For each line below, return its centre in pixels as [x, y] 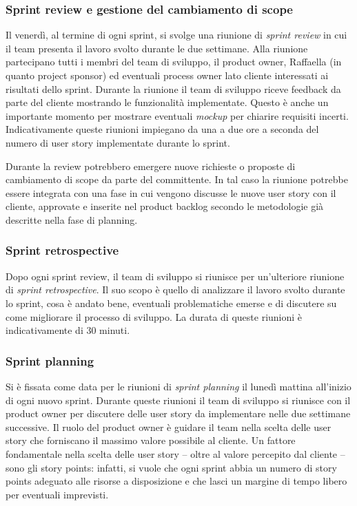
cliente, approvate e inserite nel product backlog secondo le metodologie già [165, 206]
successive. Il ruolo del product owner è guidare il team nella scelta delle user [169, 426]
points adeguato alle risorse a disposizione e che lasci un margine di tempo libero [176, 481]
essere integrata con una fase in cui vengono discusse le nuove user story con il [171, 192]
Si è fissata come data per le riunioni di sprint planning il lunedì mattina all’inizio [178, 386]
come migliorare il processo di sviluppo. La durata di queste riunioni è [154, 316]
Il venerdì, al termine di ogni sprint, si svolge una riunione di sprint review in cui [176, 35]
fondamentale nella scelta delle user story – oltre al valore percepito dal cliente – [175, 453]
